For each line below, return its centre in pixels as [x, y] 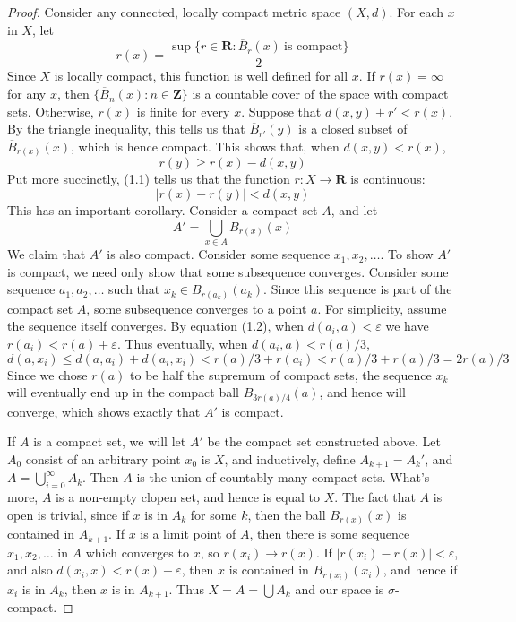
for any [27, 94]
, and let [354, 209]
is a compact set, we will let [110, 441]
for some [214, 514]
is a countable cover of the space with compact [320, 94]
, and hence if [420, 570]
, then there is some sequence [330, 534]
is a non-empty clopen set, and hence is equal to [188, 497]
